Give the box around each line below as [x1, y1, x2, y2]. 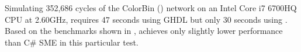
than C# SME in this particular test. [5, 36, 139, 48]
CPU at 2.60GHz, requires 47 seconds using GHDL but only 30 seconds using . [5, 13, 288, 25]
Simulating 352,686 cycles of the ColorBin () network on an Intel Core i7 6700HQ [5, 2, 297, 13]
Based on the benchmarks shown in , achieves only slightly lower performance [5, 25, 283, 37]
